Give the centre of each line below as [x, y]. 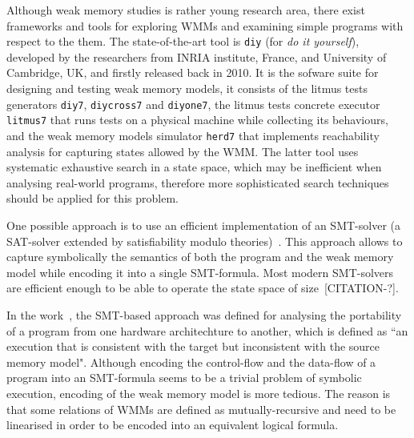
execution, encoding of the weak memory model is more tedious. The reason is [199, 393]
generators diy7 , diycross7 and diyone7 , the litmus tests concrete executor [193, 104]
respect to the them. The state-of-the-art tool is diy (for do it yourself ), [183, 41]
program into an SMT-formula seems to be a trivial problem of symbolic [184, 378]
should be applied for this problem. [92, 198]
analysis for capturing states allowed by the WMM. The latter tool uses [183, 151]
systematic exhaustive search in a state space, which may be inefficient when [194, 167]
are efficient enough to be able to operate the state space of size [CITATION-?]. [203, 288]
